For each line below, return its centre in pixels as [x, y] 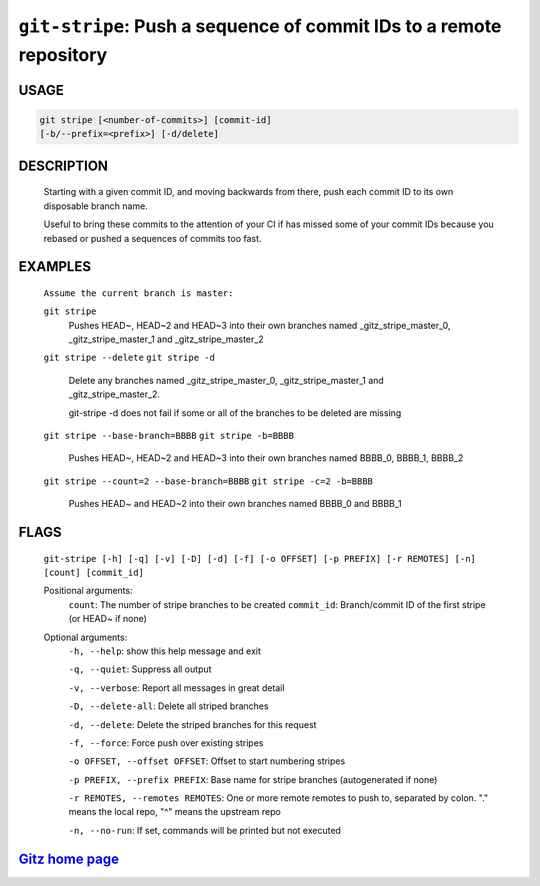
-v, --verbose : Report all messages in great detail [176, 687]
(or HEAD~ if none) [107, 619]
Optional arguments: [85, 637]
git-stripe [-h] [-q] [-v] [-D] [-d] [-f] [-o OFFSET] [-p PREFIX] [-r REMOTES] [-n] [260, 558]
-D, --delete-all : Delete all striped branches [168, 706]
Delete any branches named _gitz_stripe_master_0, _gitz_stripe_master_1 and [226, 380]
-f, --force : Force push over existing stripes [166, 742]
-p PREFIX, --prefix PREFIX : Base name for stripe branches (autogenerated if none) [253, 779]
